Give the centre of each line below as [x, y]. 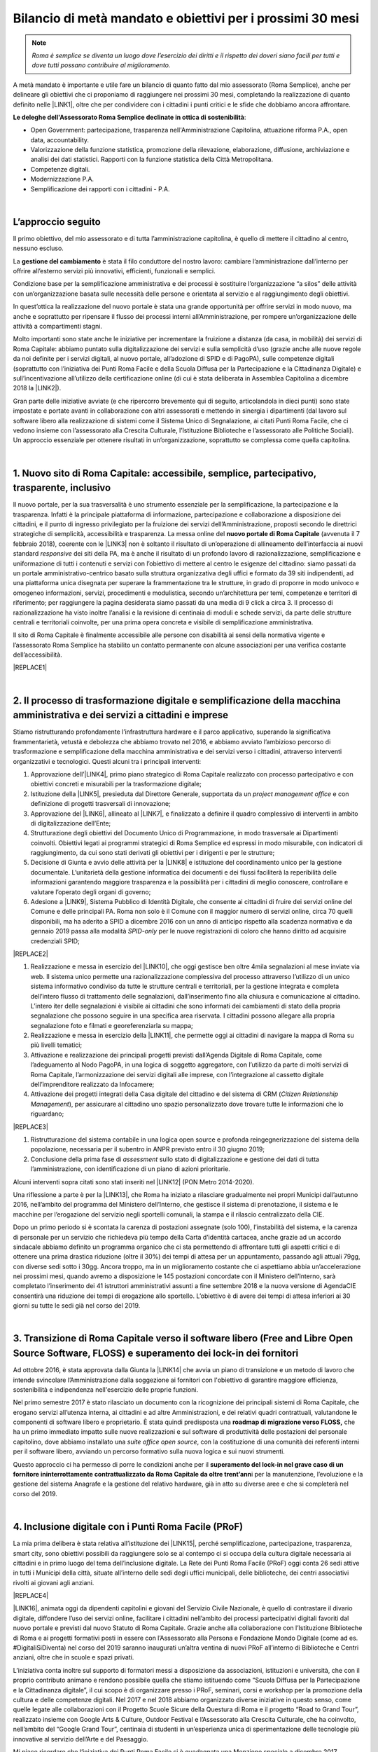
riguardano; [47, 1114]
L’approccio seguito [57, 222]
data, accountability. [60, 139]
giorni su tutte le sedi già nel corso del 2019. [77, 1306]
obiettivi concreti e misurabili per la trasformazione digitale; [116, 784]
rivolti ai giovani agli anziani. [54, 1582]
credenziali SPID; [55, 941]
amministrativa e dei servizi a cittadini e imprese [121, 715]
